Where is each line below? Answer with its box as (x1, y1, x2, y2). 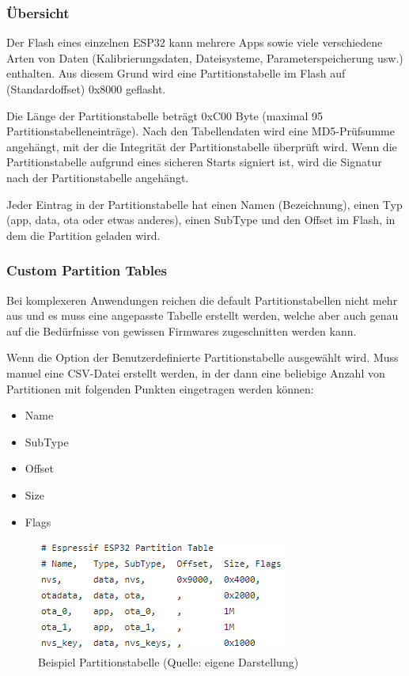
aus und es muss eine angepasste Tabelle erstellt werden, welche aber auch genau (6, 307, 399, 324)
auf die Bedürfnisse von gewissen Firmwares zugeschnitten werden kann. (6, 322, 357, 339)
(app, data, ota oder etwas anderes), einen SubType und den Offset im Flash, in (6, 211, 396, 228)
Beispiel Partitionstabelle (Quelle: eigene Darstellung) (38, 653, 299, 670)
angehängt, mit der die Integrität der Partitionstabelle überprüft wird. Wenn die (6, 138, 397, 154)
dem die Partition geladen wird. (6, 226, 161, 243)
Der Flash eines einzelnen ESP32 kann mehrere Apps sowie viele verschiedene (6, 34, 383, 51)
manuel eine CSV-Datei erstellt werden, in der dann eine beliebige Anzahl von (6, 364, 385, 381)
